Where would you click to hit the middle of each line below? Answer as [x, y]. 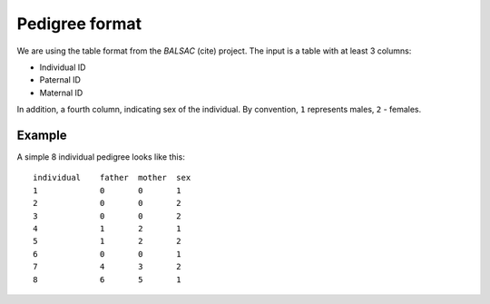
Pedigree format [79, 24]
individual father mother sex [112, 178]
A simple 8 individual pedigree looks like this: [101, 157]
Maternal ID [61, 93]
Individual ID [63, 67]
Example [42, 135]
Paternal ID [60, 80]
